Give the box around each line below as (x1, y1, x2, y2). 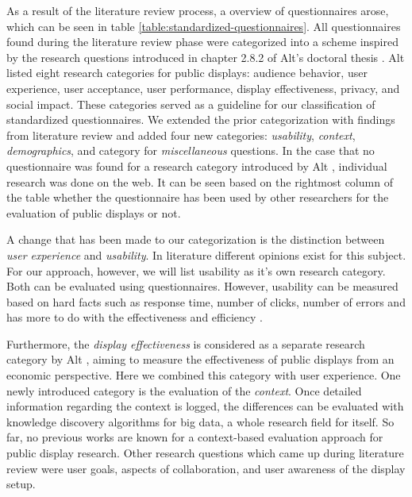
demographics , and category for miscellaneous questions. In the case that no (6, 142, 375, 159)
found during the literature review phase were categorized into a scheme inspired (6, 33, 399, 50)
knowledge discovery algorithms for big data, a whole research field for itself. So (6, 413, 395, 430)
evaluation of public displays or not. (6, 204, 181, 221)
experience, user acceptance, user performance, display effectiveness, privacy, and (6, 79, 400, 96)
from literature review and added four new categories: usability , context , (6, 126, 356, 143)
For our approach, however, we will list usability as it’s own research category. (6, 262, 386, 279)
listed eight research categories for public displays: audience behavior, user (6, 64, 368, 81)
